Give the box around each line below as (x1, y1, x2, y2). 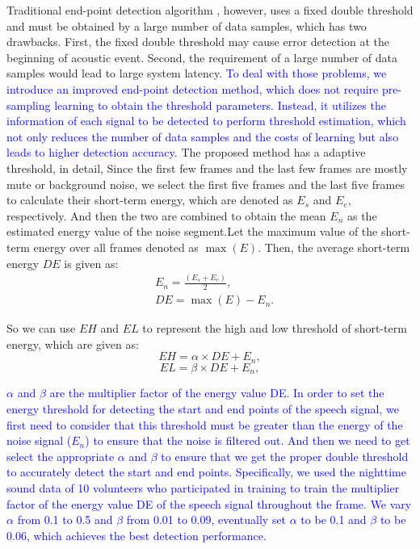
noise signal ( (6, 432, 72, 449)
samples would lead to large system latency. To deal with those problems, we (6, 65, 387, 82)
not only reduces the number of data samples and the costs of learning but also (6, 128, 399, 145)
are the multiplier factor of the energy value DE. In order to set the (49, 384, 384, 401)
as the (346, 207, 377, 224)
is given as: (64, 254, 119, 271)
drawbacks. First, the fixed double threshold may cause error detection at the (6, 33, 390, 50)
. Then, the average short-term (258, 238, 410, 255)
